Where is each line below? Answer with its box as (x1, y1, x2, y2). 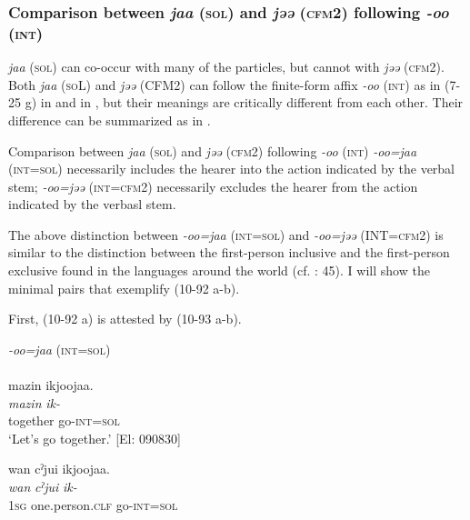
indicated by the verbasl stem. (8, 195, 176, 214)
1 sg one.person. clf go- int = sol (8, 495, 178, 514)
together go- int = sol (8, 411, 120, 430)
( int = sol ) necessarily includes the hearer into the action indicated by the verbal (8, 159, 455, 178)
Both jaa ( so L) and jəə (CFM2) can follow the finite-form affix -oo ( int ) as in (8, 75, 441, 94)
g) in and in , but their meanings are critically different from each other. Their (25, 93, 464, 112)
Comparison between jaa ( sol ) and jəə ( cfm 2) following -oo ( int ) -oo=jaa (8, 141, 417, 160)
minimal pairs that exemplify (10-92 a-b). (8, 278, 240, 297)
